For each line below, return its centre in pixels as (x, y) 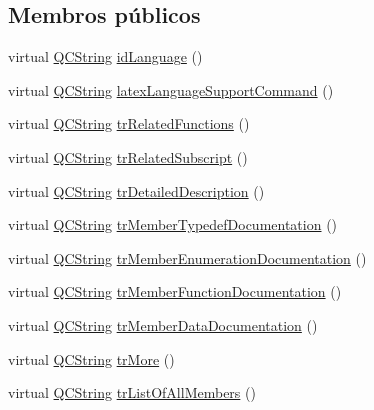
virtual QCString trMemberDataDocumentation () (163, 324)
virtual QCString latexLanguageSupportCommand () (171, 89)
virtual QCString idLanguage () (105, 56)
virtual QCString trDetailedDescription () (136, 190)
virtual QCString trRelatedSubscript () (128, 156)
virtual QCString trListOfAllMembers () (132, 392)
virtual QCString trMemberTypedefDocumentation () (173, 224)
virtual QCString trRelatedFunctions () (129, 123)
